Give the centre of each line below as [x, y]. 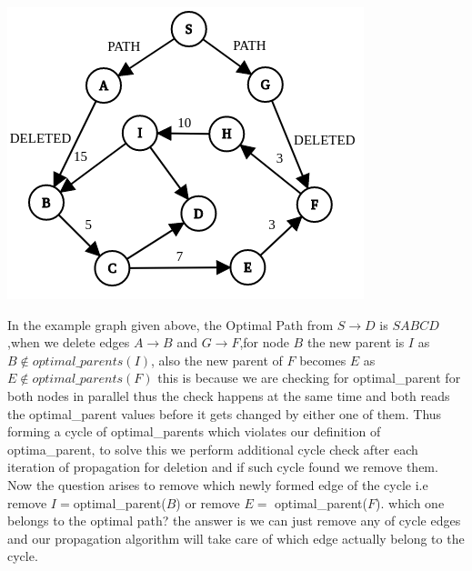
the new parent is [356, 342]
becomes [323, 360]
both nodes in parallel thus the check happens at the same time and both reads [229, 395]
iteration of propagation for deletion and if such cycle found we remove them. [223, 467]
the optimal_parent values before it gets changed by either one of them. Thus [225, 413]
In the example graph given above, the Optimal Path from [171, 324]
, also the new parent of [217, 360]
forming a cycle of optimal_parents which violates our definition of [194, 431]
